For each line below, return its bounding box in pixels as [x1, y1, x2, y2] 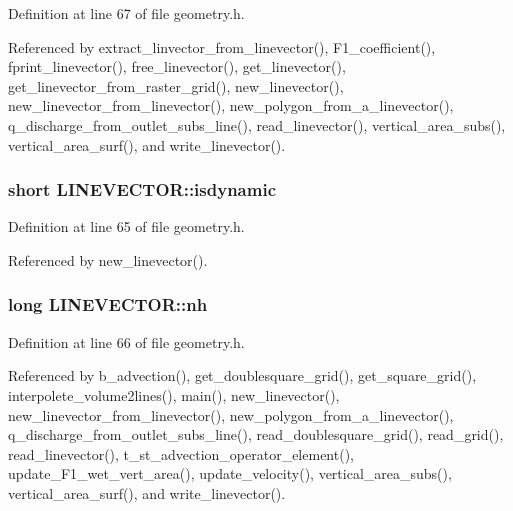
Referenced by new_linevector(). [8, 249, 208, 270]
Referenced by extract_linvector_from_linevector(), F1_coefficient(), [8, 36, 436, 57]
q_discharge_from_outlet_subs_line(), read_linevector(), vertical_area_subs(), [8, 114, 506, 135]
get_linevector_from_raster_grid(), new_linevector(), [8, 75, 344, 96]
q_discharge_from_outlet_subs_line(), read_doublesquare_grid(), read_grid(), [8, 424, 504, 445]
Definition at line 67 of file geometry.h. [8, 3, 245, 23]
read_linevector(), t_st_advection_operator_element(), [8, 443, 354, 464]
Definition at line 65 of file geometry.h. [8, 216, 245, 237]
